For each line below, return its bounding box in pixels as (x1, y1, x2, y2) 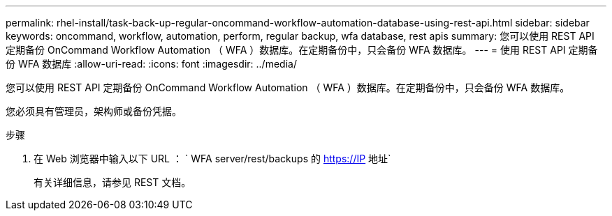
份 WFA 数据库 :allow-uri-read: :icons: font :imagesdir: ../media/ (6, 58, 297, 70)
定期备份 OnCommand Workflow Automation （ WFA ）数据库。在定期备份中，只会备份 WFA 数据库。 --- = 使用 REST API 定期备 (6, 44, 598, 56)
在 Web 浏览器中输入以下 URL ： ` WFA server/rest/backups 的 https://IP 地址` (34, 153, 391, 164)
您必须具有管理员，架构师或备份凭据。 (6, 105, 182, 117)
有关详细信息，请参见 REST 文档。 (34, 176, 191, 188)
